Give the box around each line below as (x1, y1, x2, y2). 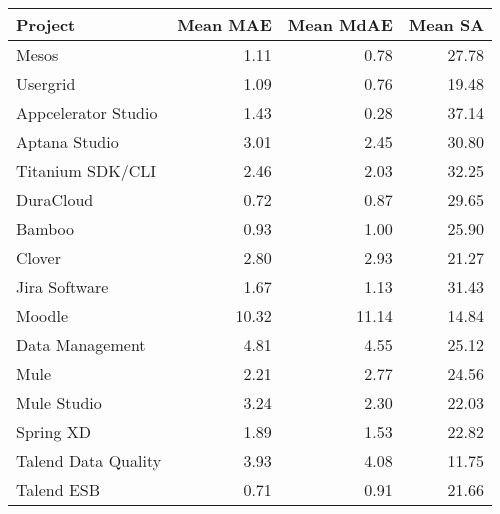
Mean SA (408, 13, 485, 36)
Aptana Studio (16, 130, 119, 153)
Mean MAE (177, 13, 272, 36)
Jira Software (16, 275, 109, 298)
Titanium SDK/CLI (16, 159, 157, 182)
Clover (16, 246, 61, 269)
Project (16, 13, 76, 36)
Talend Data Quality (16, 449, 162, 472)
